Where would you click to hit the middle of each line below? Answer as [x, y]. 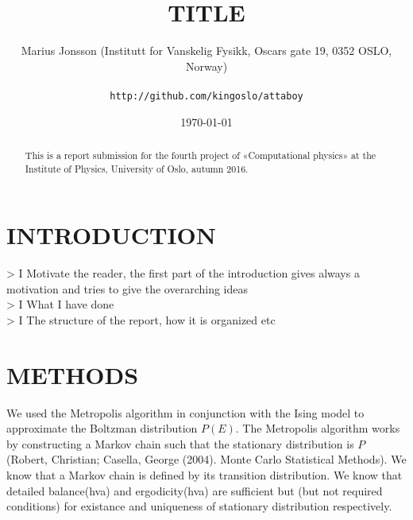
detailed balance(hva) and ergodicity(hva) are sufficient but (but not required [195, 490]
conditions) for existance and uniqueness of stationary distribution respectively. [199, 506]
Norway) [206, 66]
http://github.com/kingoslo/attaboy [206, 96]
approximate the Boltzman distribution [102, 428]
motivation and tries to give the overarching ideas [127, 288]
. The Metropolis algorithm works [318, 428]
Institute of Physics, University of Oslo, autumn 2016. [137, 168]
